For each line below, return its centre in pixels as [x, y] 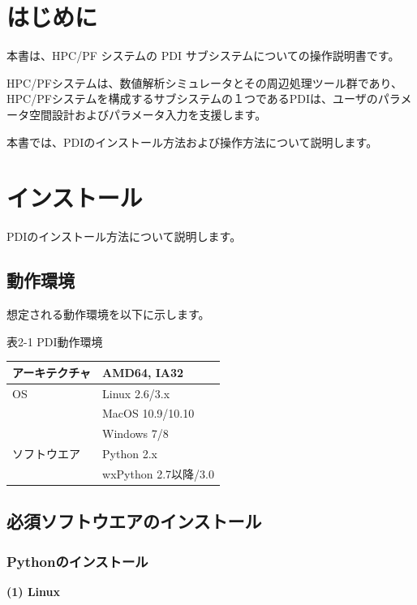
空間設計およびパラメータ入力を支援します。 [148, 114]
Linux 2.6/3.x [136, 393]
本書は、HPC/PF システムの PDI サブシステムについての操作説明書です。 [203, 56]
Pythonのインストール [77, 561]
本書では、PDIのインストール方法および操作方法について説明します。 [192, 142]
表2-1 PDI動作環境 [55, 341]
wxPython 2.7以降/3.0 [158, 473]
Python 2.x [130, 454]
